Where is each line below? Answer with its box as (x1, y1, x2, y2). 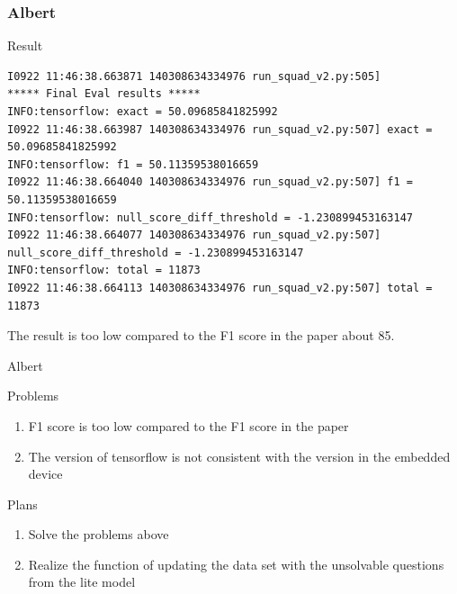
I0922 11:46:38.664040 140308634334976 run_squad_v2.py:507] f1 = (7, 175, 414, 189)
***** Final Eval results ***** (7, 87, 201, 101)
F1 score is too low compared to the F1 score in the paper (28, 416, 349, 435)
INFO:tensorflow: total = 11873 (7, 264, 201, 277)
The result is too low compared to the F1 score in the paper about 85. (7, 326, 395, 345)
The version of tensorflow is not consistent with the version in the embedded (28, 446, 451, 465)
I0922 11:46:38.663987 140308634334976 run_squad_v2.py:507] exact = (7, 122, 433, 136)
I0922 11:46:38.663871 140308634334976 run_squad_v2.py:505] (7, 69, 381, 83)
